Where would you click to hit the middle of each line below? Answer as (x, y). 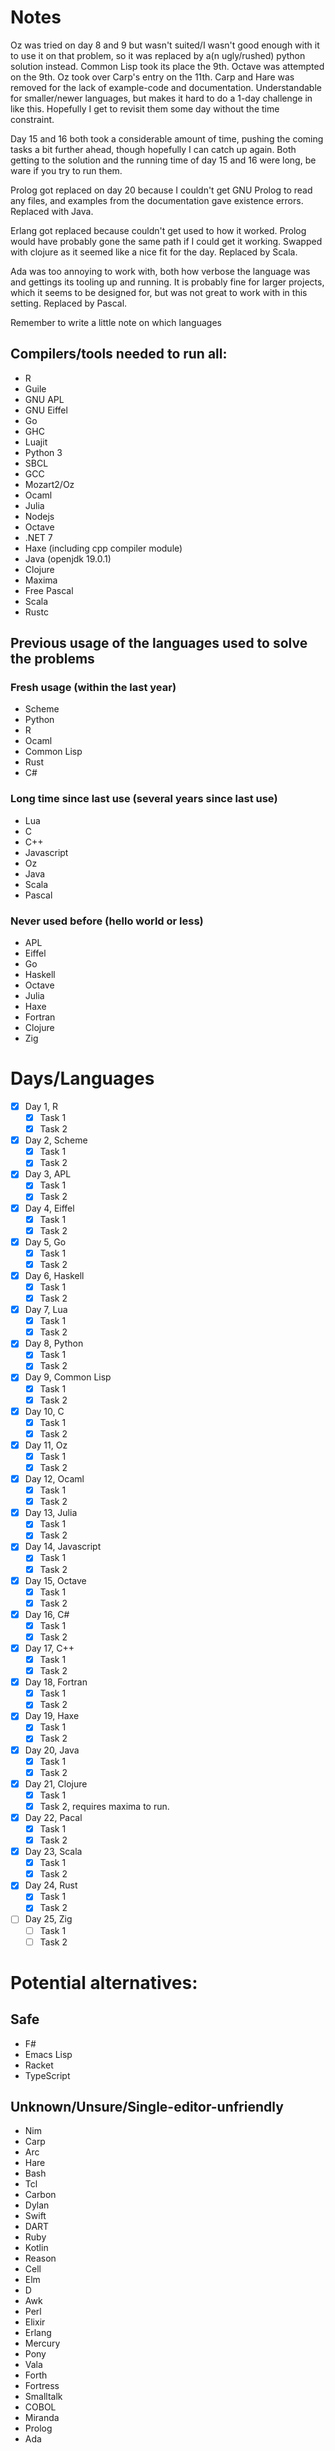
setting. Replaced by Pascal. (69, 303)
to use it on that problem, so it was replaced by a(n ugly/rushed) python (158, 55)
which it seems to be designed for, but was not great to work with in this (159, 292)
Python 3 (43, 452)
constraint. (32, 119)
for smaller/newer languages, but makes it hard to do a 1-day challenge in (161, 98)
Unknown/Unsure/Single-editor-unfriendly (147, 2107)
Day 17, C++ (49, 1648)
